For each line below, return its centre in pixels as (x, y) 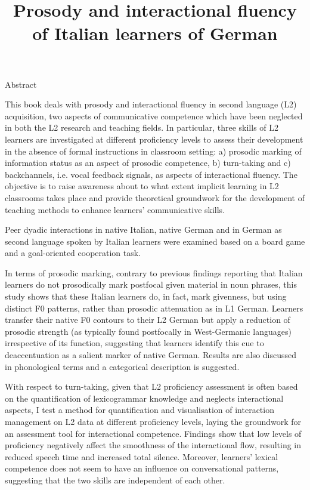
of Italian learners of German (155, 33)
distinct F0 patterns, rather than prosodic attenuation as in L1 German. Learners (154, 308)
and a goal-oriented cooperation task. (73, 253)
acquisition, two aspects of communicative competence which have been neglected (154, 115)
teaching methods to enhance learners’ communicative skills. (115, 209)
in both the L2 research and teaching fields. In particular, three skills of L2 (142, 127)
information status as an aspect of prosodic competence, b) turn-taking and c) (148, 163)
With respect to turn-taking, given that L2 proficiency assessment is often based (151, 386)
